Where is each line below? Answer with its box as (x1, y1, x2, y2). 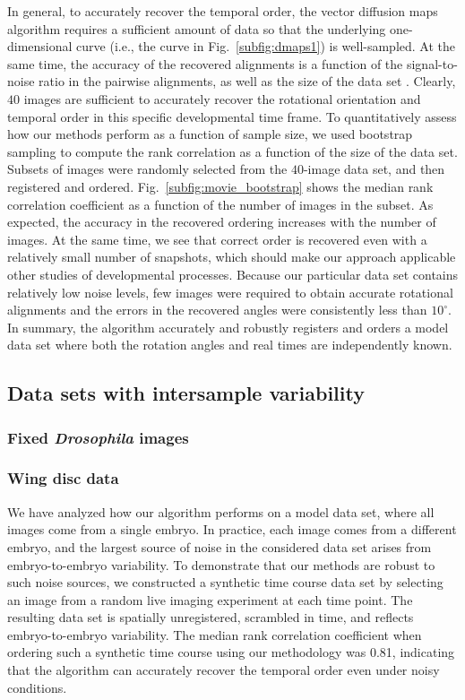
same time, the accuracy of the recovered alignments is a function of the (7, 54, 403, 73)
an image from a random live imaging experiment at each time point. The (7, 590, 413, 609)
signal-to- (406, 54, 458, 73)
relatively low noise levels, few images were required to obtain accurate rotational (7, 282, 453, 301)
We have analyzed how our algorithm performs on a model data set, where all (7, 502, 435, 521)
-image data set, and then (303, 160, 445, 178)
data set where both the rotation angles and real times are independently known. (7, 335, 452, 354)
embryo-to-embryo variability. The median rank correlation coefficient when (7, 625, 422, 644)
